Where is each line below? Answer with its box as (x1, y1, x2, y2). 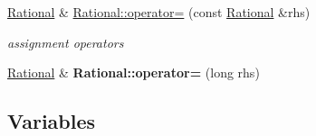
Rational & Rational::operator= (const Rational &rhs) (7, 3, 311, 21)
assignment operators (7, 32, 124, 51)
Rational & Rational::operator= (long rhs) (7, 63, 260, 82)
